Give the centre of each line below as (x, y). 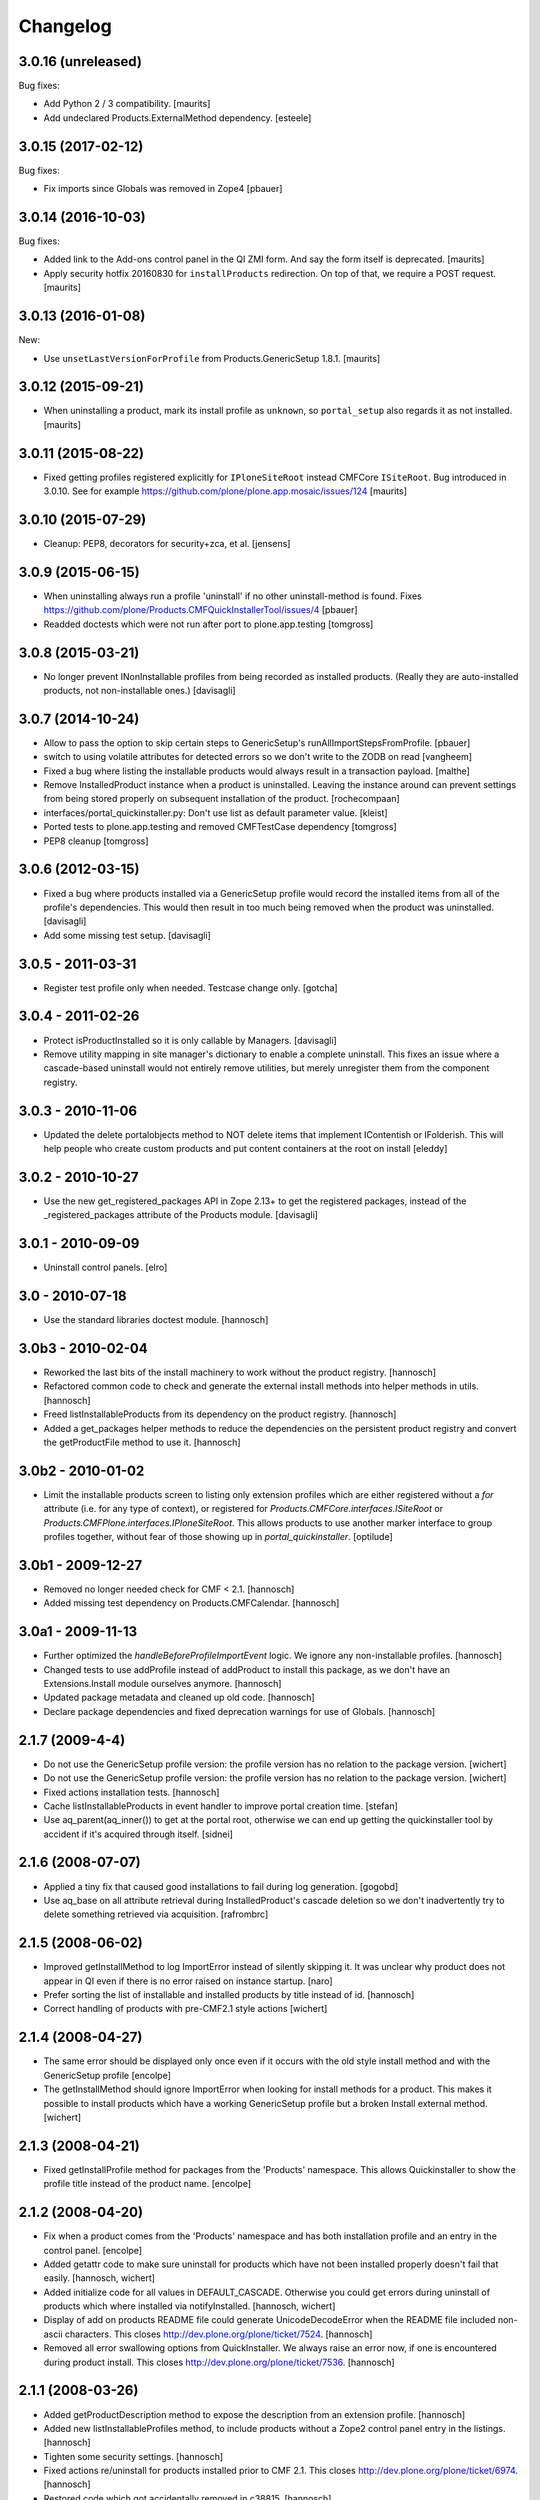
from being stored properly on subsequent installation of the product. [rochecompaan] (221, 799)
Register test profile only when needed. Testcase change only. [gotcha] (191, 987)
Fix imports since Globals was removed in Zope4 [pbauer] (163, 189)
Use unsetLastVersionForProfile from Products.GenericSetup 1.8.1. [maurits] (212, 358)
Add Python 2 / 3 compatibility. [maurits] (127, 104)
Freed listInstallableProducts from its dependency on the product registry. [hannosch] (220, 1414)
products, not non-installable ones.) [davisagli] (139, 690)
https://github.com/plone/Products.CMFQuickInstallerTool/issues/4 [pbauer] (201, 610)
